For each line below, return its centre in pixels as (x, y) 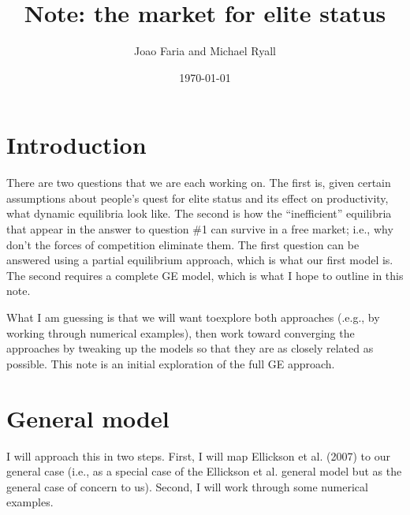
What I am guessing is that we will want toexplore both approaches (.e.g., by (193, 317)
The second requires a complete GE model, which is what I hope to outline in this (205, 275)
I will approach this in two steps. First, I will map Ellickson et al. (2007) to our (198, 455)
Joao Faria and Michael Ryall (205, 51)
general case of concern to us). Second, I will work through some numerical (187, 486)
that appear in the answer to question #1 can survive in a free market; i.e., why (200, 229)
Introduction (76, 145)
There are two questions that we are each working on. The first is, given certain (199, 183)
